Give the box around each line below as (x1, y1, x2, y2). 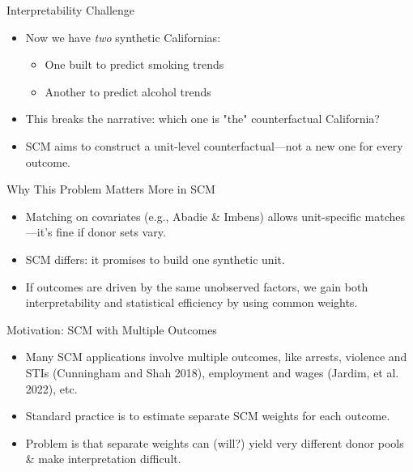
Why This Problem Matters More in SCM (6, 181, 215, 198)
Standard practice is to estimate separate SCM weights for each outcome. (25, 407, 390, 424)
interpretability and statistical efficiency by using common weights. (25, 294, 358, 311)
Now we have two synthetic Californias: (25, 28, 221, 45)
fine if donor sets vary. (56, 223, 166, 240)
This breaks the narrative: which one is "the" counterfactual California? (25, 110, 380, 127)
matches (364, 207, 406, 224)
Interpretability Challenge (6, 2, 134, 18)
